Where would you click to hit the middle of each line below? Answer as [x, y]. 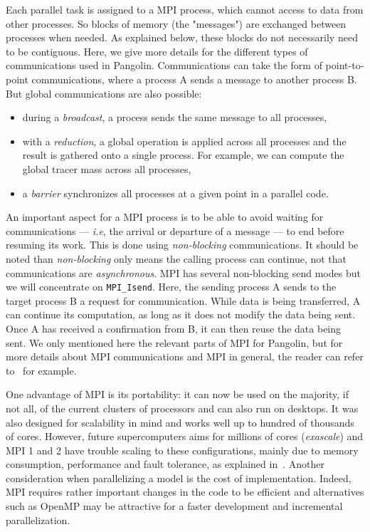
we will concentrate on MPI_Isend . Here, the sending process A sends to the [171, 287]
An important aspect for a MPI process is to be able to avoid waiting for [165, 217]
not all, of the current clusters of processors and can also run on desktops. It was [182, 408]
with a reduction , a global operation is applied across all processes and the [184, 141]
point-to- [345, 65]
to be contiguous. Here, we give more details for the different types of [157, 51]
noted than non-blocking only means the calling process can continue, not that [176, 258]
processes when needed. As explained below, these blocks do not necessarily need [182, 37]
